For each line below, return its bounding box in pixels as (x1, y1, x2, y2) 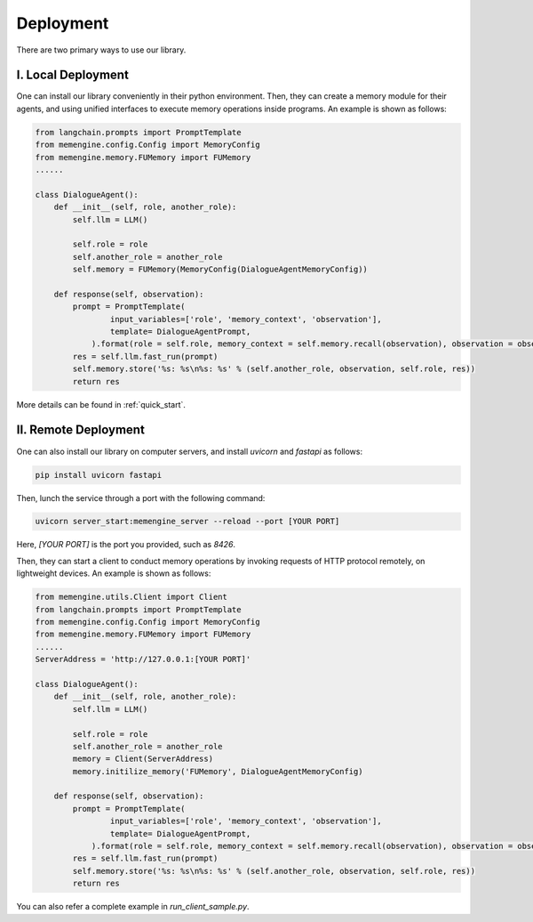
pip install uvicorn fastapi (35, 470, 163, 480)
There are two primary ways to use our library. (16, 44, 187, 55)
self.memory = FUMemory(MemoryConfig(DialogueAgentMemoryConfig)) (72, 264, 369, 275)
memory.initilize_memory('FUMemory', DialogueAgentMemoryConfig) (72, 766, 363, 776)
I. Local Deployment (16, 68, 129, 83)
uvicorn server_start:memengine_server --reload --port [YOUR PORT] (35, 516, 340, 527)
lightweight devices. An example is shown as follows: (16, 568, 211, 578)
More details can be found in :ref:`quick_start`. (16, 399, 187, 409)
